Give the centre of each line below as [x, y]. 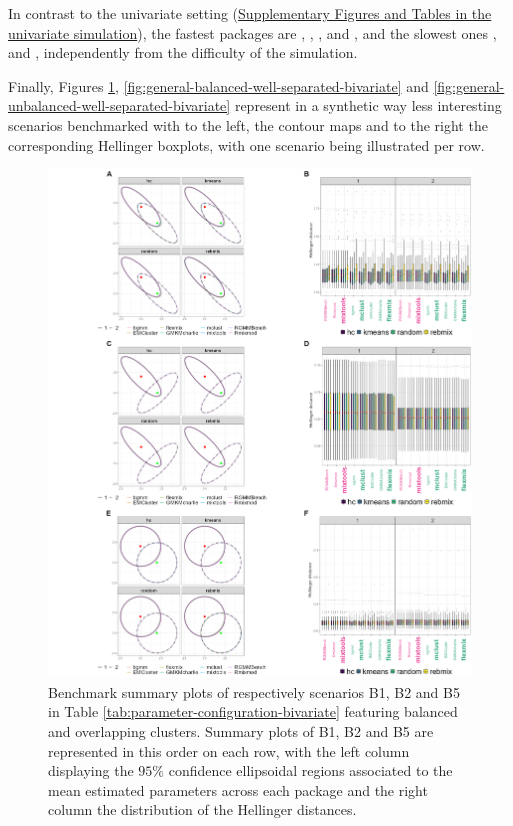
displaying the [91, 770]
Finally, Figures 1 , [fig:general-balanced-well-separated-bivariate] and [218, 85]
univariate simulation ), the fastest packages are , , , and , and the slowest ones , [252, 32]
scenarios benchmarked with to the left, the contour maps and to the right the [248, 124]
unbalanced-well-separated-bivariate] [119, 105]
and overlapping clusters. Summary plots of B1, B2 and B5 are [241, 730]
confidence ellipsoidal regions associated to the [310, 770]
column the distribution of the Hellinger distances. [202, 809]
